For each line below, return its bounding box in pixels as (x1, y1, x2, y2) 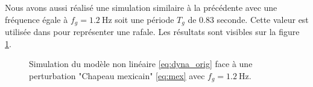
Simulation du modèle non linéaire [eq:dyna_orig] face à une (29, 57, 253, 70)
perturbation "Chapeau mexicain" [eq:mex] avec (29, 69, 205, 82)
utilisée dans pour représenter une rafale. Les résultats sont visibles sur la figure (5, 25, 300, 38)
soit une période (115, 13, 174, 25)
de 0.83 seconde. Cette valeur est (188, 13, 309, 25)
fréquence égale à (5, 13, 68, 25)
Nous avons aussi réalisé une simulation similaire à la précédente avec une (5, 1, 277, 13)
